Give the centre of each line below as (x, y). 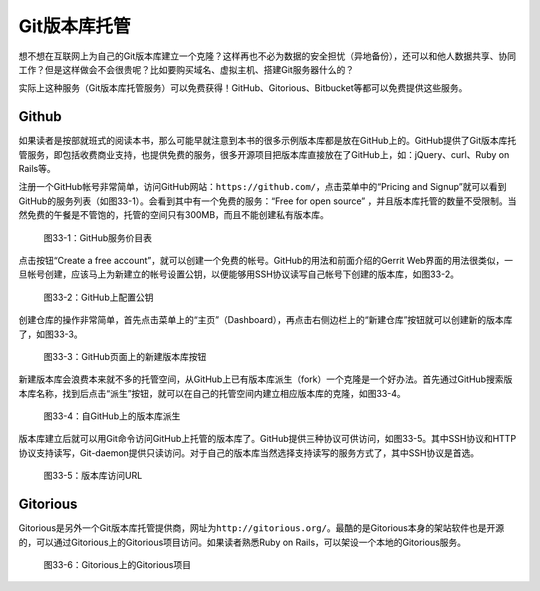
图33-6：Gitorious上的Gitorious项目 (117, 564)
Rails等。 (37, 169)
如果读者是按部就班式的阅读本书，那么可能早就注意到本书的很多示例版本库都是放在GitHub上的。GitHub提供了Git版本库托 (267, 141)
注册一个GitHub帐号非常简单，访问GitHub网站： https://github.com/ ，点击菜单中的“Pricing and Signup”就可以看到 (262, 187)
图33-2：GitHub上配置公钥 (98, 297)
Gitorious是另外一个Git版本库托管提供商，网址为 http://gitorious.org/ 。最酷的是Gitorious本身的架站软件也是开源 (261, 528)
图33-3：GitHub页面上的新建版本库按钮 (125, 356)
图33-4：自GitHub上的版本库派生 (112, 416)
